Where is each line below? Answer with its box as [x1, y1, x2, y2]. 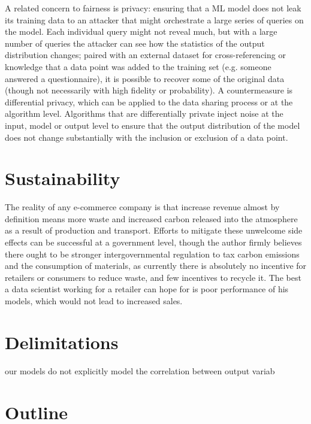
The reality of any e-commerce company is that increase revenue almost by [5, 201, 280, 213]
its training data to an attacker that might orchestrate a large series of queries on [5, 13, 304, 26]
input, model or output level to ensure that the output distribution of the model [5, 119, 300, 131]
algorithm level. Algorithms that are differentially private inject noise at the [5, 107, 283, 120]
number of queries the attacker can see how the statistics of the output [5, 37, 265, 49]
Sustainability [5, 166, 120, 190]
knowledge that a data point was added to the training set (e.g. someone [5, 60, 271, 72]
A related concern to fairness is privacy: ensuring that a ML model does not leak [5, 2, 301, 14]
